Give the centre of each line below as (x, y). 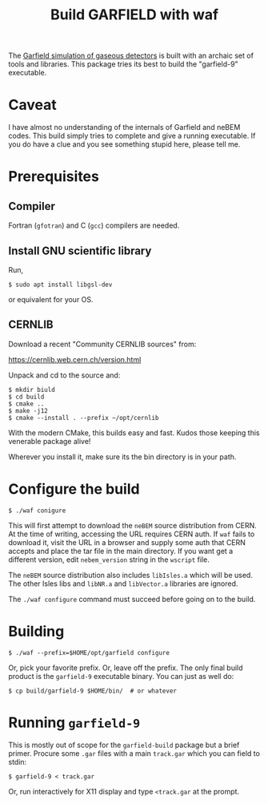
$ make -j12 (28, 410)
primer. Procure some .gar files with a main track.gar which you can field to (134, 753)
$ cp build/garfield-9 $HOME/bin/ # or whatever (93, 691)
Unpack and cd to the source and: (64, 375)
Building (36, 631)
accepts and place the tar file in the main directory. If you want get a (121, 551)
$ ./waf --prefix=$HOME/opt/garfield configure (89, 652)
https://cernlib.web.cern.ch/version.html (75, 359)
